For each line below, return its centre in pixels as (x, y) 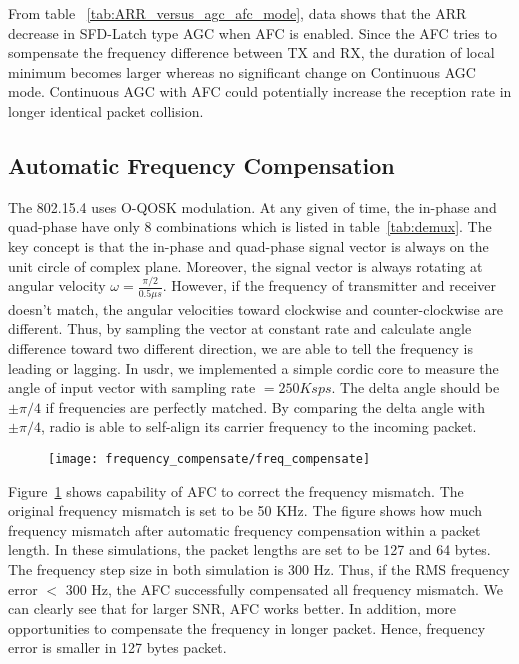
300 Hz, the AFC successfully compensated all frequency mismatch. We (284, 588)
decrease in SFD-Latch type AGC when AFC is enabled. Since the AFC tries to (252, 32)
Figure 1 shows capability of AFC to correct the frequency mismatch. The (236, 490)
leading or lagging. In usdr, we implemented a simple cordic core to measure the (253, 367)
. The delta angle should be (415, 387)
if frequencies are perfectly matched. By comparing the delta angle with (265, 406)
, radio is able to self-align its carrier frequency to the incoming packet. (258, 426)
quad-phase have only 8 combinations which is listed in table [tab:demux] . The (250, 226)
